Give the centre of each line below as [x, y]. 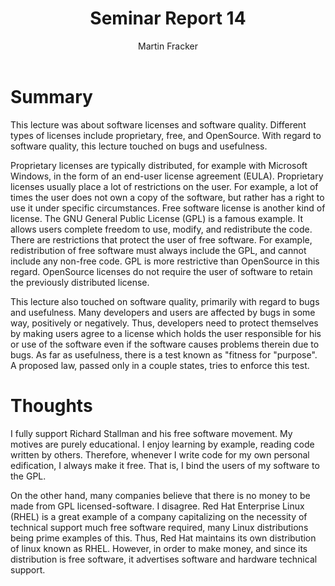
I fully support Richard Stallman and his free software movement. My [151, 433]
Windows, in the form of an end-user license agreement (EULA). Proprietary [167, 176]
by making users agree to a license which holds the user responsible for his [166, 333]
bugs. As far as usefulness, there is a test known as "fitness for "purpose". [164, 354]
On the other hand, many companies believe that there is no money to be [160, 495]
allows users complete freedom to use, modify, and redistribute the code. [161, 229]
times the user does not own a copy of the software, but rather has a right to [167, 197]
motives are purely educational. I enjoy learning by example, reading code [162, 444]
